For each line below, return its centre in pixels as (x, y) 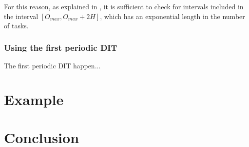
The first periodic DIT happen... (52, 65)
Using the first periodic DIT (61, 47)
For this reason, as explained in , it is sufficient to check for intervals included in (124, 6)
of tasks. (16, 26)
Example (34, 99)
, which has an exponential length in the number (172, 16)
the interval (21, 16)
